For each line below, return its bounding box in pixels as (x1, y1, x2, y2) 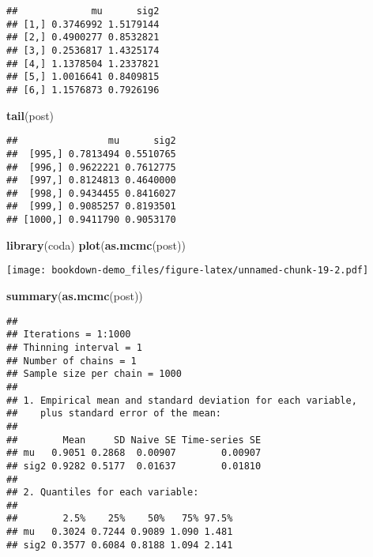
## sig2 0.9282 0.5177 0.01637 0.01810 (6, 460, 262, 472)
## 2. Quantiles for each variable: (6, 487, 199, 499)
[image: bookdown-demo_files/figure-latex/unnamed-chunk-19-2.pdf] (6, 265, 369, 277)
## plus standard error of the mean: (6, 408, 222, 420)
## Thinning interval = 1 (6, 341, 142, 353)
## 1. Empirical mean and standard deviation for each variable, (6, 394, 357, 406)
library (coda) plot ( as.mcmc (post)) (6, 236, 186, 253)
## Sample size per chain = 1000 (6, 368, 182, 380)
